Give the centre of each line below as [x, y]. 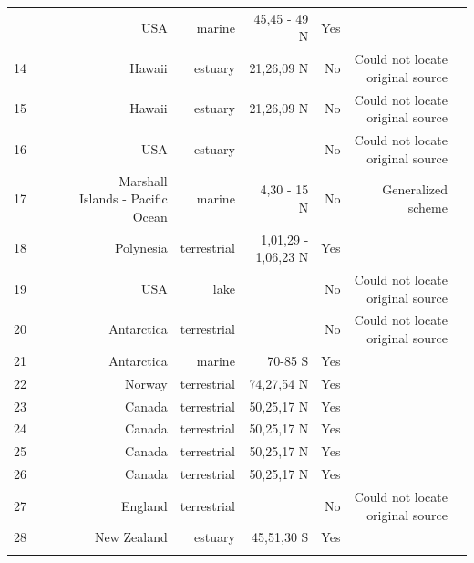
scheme [428, 207]
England [144, 505]
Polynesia [141, 248]
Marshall [143, 180]
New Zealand [131, 537]
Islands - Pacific [123, 198]
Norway [146, 383]
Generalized [415, 189]
